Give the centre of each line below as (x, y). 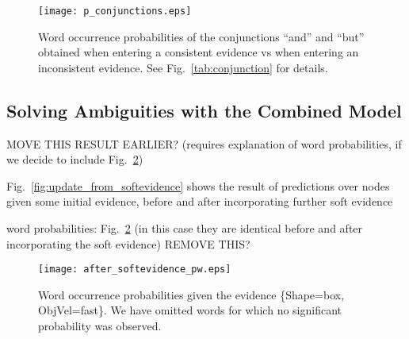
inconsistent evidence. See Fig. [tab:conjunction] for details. (183, 67)
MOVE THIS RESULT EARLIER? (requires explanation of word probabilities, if (204, 143)
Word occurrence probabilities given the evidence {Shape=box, (191, 294)
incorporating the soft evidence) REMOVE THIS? (128, 243)
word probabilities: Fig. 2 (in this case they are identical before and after (185, 228)
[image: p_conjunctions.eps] (115, 11)
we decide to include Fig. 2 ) (75, 159)
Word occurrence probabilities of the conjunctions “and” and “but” (201, 36)
